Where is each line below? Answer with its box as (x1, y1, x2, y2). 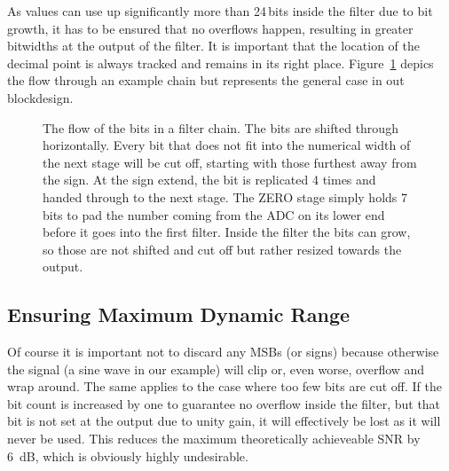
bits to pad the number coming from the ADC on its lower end (43, 205, 385, 224)
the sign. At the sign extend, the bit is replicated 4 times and (43, 170, 376, 189)
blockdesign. (7, 88, 74, 106)
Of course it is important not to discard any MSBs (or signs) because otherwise (7, 342, 439, 361)
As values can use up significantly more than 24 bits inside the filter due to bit (7, 2, 433, 20)
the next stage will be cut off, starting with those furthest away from (43, 153, 417, 171)
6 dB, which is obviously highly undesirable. (7, 446, 248, 465)
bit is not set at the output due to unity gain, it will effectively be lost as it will (7, 412, 441, 430)
